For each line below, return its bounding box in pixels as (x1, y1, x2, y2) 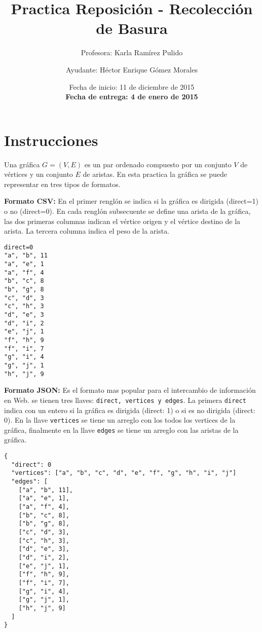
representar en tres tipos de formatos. (4, 178, 121, 189)
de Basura (96, 18, 168, 39)
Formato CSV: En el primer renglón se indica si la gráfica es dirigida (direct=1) (4, 196, 259, 206)
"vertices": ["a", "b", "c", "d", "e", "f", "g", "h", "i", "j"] (11, 469, 237, 477)
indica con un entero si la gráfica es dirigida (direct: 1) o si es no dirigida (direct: (4, 404, 255, 415)
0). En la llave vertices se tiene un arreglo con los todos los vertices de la (4, 415, 236, 425)
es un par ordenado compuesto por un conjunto (84, 159, 232, 169)
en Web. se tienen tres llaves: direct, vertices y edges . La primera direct (4, 394, 246, 405)
